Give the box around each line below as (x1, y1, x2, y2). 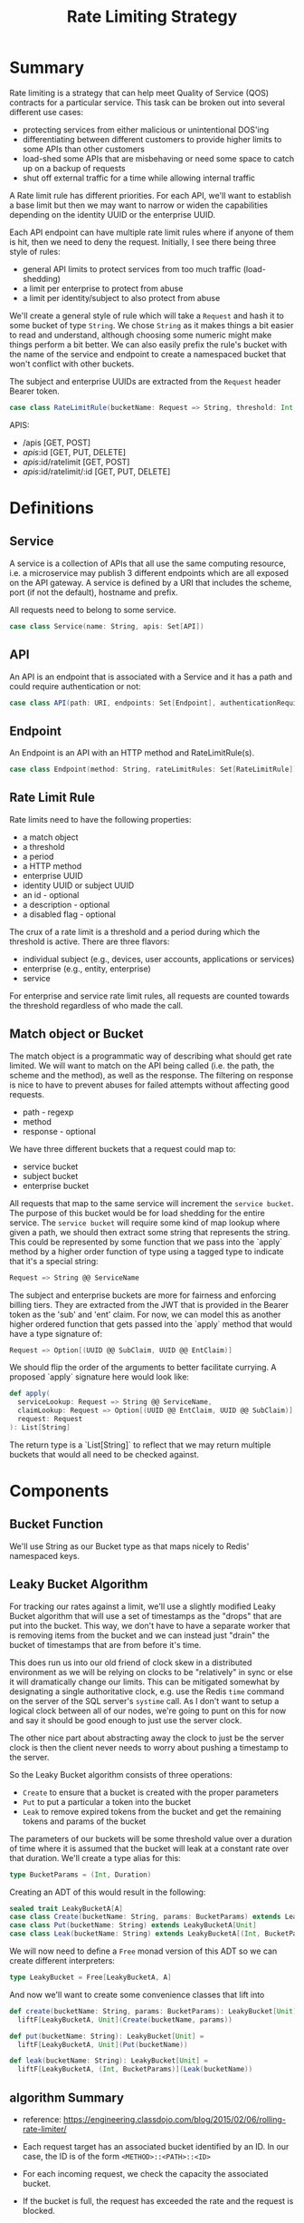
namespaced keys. (9, 1550, 80, 1561)
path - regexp (22, 1107, 74, 1117)
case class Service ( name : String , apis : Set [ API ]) (9, 621, 204, 631)
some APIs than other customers (22, 143, 145, 154)
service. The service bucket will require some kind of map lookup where (9, 1217, 280, 1228)
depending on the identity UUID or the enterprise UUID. (9, 209, 215, 219)
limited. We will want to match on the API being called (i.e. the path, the (9, 1059, 275, 1071)
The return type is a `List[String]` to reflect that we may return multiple (9, 1439, 271, 1450)
